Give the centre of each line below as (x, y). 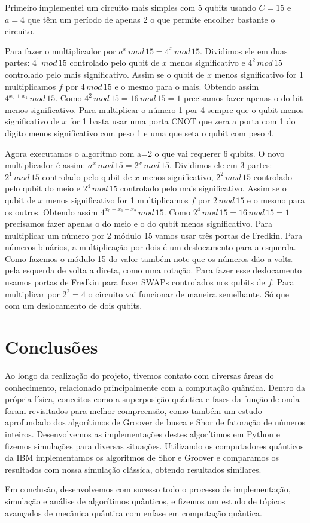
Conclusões (51, 347)
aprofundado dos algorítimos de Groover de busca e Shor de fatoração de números (155, 422)
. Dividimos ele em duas (244, 51)
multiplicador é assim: (45, 165)
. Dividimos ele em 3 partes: (221, 165)
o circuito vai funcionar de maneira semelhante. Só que (189, 294)
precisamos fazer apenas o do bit (243, 98)
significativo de (32, 121)
